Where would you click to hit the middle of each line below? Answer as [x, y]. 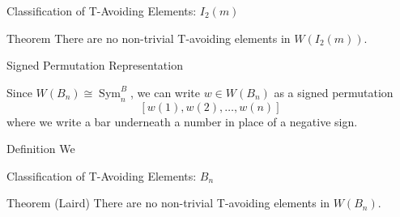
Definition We [41, 149]
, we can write [165, 92]
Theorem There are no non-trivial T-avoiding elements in [149, 38]
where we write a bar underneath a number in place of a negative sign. [182, 121]
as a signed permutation [334, 92]
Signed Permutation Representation [95, 65]
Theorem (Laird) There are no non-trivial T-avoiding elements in [168, 203]
